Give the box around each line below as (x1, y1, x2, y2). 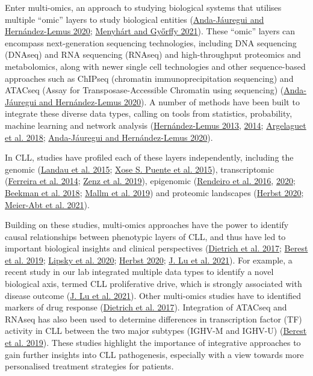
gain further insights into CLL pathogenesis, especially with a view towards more (5, 348, 304, 360)
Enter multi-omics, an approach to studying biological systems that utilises (5, 1, 282, 13)
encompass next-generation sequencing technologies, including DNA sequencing (5, 36, 297, 49)
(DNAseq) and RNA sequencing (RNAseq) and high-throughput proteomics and (5, 48, 301, 61)
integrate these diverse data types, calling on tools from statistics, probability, (5, 107, 293, 120)
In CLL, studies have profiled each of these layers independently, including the (5, 151, 294, 164)
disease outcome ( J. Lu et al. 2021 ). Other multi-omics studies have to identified (5, 289, 301, 301)
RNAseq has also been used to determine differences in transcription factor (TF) (5, 312, 302, 325)
